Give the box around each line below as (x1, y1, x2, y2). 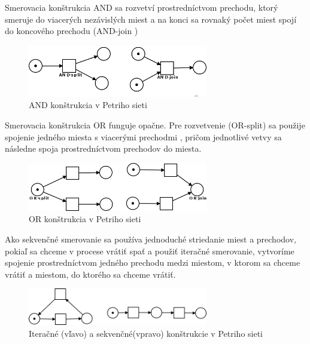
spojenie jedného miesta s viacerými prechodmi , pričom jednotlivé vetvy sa (5, 130, 282, 143)
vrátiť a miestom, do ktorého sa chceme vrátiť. (5, 268, 176, 280)
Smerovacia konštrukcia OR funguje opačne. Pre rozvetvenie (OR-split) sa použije (5, 119, 305, 131)
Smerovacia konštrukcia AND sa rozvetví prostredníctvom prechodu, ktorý (5, 1, 278, 13)
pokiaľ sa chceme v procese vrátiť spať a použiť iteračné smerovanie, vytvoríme (5, 244, 294, 257)
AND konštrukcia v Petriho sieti (29, 99, 147, 111)
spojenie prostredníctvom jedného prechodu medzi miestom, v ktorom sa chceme (5, 256, 300, 269)
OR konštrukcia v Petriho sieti (29, 213, 141, 225)
